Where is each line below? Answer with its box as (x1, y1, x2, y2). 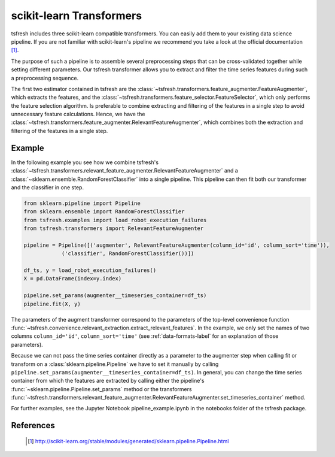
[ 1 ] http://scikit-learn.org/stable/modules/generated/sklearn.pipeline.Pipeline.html (28, 437, 229, 444)
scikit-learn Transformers (11, 9, 142, 22)
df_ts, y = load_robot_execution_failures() (23, 267, 157, 274)
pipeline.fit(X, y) (23, 300, 81, 307)
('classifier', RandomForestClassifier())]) (61, 250, 194, 257)
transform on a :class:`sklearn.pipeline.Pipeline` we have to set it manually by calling (11, 360, 219, 368)
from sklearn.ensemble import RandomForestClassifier (23, 208, 185, 215)
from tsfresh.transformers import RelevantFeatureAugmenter (23, 225, 204, 232)
